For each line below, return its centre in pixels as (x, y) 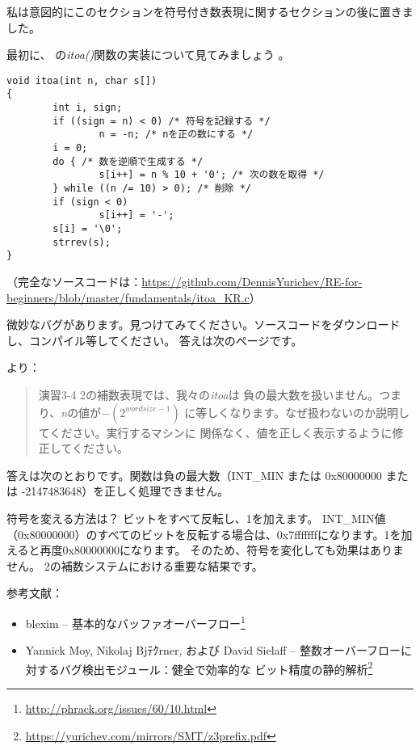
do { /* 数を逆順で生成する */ (128, 161)
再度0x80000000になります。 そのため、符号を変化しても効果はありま (222, 550)
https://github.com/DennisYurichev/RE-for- (252, 281)
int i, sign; (88, 108)
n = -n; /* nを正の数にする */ (176, 135)
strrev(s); (82, 242)
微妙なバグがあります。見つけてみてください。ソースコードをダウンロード (204, 324)
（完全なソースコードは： (74, 281)
